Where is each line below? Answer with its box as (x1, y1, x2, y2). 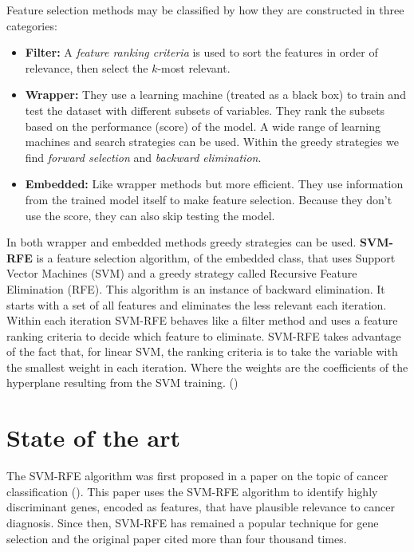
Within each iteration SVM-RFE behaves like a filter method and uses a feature (6, 312, 398, 329)
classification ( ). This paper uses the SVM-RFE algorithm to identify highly (6, 483, 378, 499)
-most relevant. (157, 59, 231, 76)
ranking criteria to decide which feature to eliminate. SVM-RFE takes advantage (6, 327, 401, 344)
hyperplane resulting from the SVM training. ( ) (6, 374, 239, 391)
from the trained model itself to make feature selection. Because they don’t (25, 191, 392, 207)
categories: (6, 17, 57, 34)
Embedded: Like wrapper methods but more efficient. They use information (25, 175, 404, 192)
